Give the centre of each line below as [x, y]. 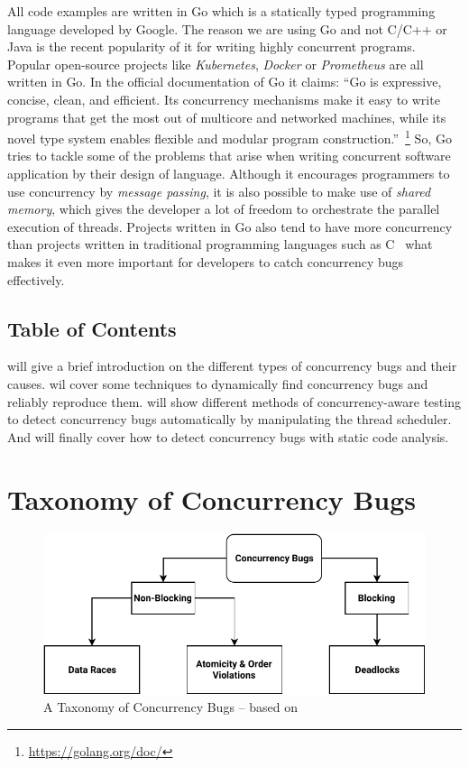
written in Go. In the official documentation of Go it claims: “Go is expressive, [225, 82]
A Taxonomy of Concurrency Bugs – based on [170, 707]
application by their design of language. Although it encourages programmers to [229, 173]
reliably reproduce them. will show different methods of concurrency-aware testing [234, 401]
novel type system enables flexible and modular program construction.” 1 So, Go [230, 137]
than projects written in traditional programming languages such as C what [220, 244]
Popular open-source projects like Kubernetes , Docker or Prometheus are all [216, 64]
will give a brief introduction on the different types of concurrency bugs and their [232, 366]
